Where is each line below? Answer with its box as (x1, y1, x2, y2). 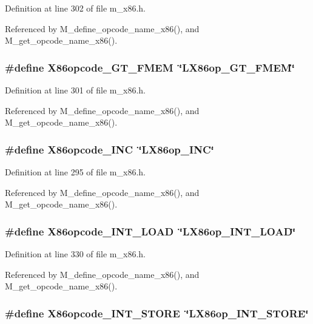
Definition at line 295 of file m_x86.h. (5, 166, 146, 178)
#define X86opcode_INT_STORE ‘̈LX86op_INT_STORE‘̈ (5, 305, 309, 320)
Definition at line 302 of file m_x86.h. (5, 2, 146, 14)
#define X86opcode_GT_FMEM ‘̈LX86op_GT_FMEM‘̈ (5, 59, 295, 75)
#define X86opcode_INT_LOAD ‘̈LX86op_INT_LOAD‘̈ (5, 223, 296, 238)
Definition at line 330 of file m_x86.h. (5, 248, 146, 260)
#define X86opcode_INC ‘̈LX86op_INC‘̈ (5, 141, 214, 157)
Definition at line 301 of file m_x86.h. (5, 84, 146, 96)
